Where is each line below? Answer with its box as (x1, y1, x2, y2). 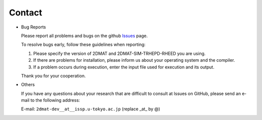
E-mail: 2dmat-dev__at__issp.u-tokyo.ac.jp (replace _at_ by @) (21, 106, 160, 112)
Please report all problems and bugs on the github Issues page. (21, 33, 148, 39)
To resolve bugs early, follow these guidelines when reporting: (21, 41, 146, 48)
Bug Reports (21, 24, 46, 30)
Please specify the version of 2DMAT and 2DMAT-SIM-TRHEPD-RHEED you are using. (33, 51, 206, 56)
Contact (9, 7, 42, 18)
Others (21, 82, 35, 88)
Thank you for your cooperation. (21, 73, 86, 79)
